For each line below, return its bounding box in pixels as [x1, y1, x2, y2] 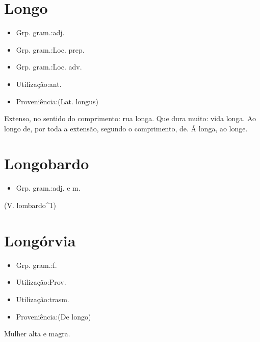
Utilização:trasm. [16, 293, 69, 304]
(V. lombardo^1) [4, 200, 56, 210]
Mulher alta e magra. [4, 328, 70, 339]
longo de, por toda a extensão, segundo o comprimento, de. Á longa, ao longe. [4, 123, 248, 133]
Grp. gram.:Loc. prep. [16, 44, 85, 55]
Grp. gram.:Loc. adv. [16, 61, 82, 72]
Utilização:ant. [16, 78, 62, 89]
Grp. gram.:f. [16, 259, 57, 270]
